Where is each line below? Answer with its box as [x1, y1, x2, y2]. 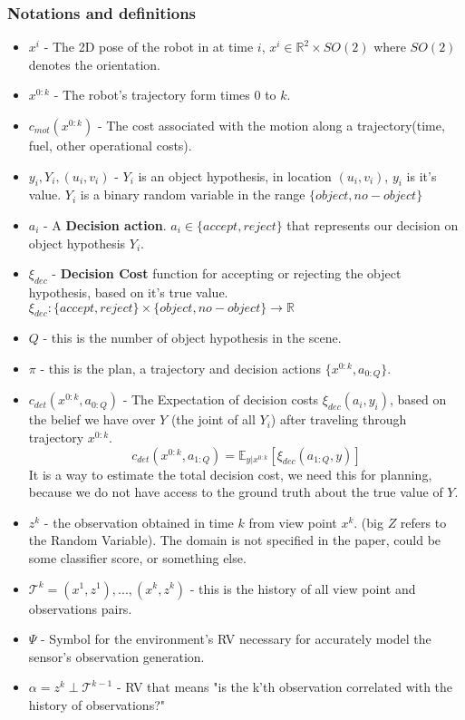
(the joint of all [170, 410, 256, 429]
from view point [248, 512, 337, 531]
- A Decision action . [44, 215, 167, 234]
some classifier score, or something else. [28, 548, 247, 567]
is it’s [406, 166, 437, 185]
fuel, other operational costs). [28, 136, 192, 154]
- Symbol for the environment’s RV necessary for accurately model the [41, 629, 431, 648]
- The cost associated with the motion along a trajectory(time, [97, 116, 445, 134]
